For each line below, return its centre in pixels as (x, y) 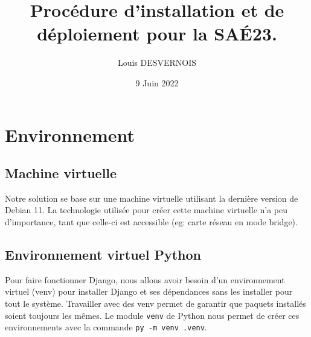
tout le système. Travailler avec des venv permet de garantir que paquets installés (155, 303)
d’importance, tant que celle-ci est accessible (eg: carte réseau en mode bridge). (151, 222)
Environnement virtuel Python (103, 255)
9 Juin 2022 (157, 82)
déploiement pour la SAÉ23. (157, 34)
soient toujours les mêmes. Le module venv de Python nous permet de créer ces (152, 315)
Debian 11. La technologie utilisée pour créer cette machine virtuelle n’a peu (146, 210)
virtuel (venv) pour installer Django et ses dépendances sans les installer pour (149, 291)
